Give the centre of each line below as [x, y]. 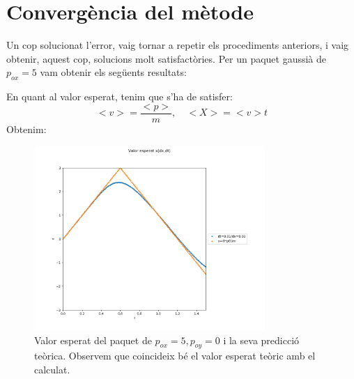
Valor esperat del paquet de [93, 340]
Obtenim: [26, 129]
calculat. [52, 369]
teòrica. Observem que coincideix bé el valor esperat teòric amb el [175, 356]
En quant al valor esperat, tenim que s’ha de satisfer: [120, 96]
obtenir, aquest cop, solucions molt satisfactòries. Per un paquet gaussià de [167, 58]
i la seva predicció [261, 340]
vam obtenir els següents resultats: [113, 72]
